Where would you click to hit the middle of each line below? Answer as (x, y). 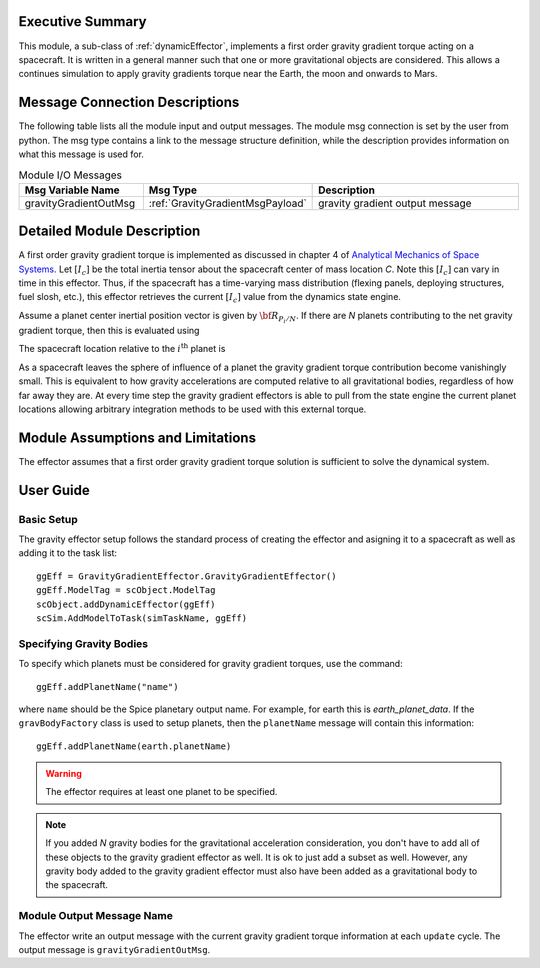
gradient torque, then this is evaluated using (109, 331)
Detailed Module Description (109, 231)
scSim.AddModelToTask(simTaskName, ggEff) (142, 618)
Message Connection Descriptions (129, 102)
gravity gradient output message (395, 203)
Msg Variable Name (72, 190)
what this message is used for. (81, 154)
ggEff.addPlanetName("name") (107, 686)
